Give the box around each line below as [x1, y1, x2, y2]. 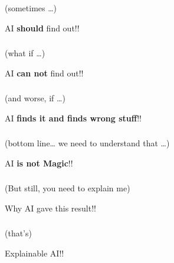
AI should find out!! [5, 21, 80, 34]
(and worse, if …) [5, 92, 65, 104]
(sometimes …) [5, 1, 57, 14]
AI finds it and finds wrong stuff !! [5, 111, 142, 124]
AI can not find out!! [5, 66, 84, 79]
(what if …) [5, 47, 45, 59]
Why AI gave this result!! [5, 201, 96, 214]
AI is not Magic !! [5, 156, 73, 169]
